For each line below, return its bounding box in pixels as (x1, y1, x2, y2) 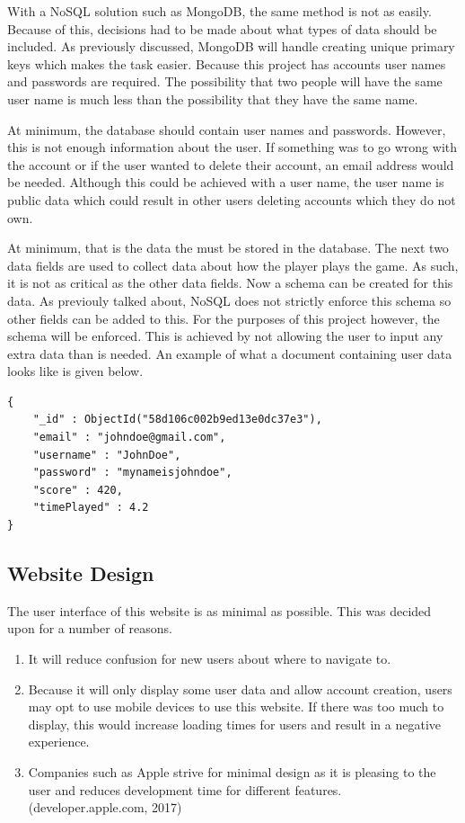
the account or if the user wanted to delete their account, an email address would (7, 155, 454, 174)
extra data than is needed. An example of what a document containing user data (7, 344, 452, 362)
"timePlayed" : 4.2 (32, 501, 149, 514)
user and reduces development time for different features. (28, 780, 342, 799)
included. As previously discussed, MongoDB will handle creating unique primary (7, 37, 455, 56)
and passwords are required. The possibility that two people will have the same (7, 72, 443, 91)
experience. (28, 732, 90, 751)
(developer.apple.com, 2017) (28, 798, 182, 817)
